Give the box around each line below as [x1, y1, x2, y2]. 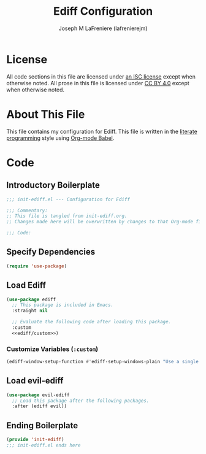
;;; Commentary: [6, 207, 48, 214]
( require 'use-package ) [6, 263, 67, 269]
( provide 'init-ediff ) [6, 437, 64, 443]
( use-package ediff [6, 296, 56, 302]
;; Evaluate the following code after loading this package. [12, 319, 172, 325]
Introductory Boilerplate [6, 180, 100, 191]
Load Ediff [6, 280, 46, 291]
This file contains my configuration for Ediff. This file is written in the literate [6, 128, 197, 135]
